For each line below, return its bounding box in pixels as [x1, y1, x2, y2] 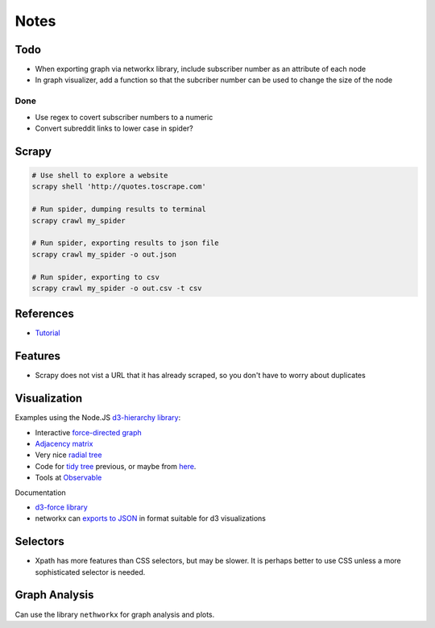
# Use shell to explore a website [31, 170, 168, 180]
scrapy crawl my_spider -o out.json [31, 250, 177, 259]
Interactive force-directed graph [35, 427, 143, 437]
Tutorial [35, 328, 60, 338]
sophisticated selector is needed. [35, 567, 146, 576]
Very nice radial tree [35, 450, 102, 460]
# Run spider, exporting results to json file [31, 239, 219, 247]
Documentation [14, 488, 66, 497]
